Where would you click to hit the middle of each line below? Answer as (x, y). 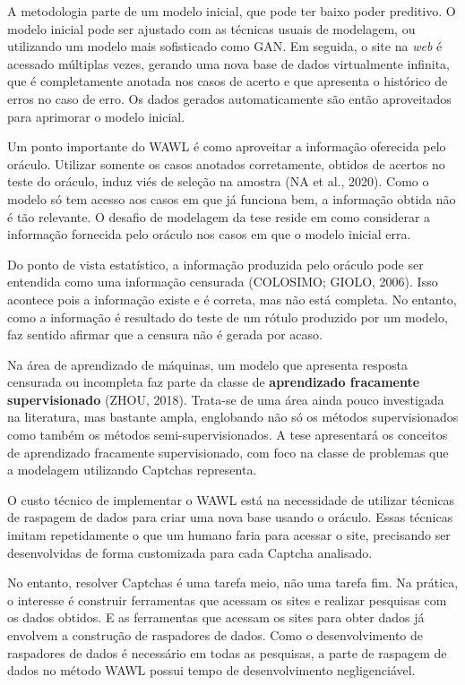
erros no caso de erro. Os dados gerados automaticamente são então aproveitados (229, 98)
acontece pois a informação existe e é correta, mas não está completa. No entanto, (232, 299)
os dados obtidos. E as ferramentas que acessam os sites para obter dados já (216, 617)
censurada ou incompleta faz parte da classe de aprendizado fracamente (214, 382)
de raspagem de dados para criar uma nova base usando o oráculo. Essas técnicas (230, 517)
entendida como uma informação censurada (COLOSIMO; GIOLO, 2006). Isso (223, 282)
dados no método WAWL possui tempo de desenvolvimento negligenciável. (211, 670)
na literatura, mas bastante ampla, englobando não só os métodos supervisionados (233, 417)
